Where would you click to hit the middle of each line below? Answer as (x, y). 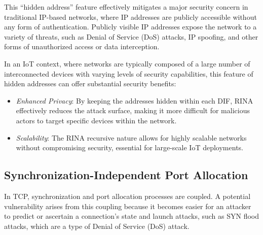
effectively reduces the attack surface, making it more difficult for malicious (133, 110)
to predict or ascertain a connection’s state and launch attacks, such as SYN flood (132, 216)
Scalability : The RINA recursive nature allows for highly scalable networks (131, 137)
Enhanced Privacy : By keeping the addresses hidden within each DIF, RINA (135, 100)
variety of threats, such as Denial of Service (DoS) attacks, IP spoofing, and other (131, 36)
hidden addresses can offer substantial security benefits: (90, 83)
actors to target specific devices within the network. (96, 120)
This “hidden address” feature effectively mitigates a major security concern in (126, 7)
